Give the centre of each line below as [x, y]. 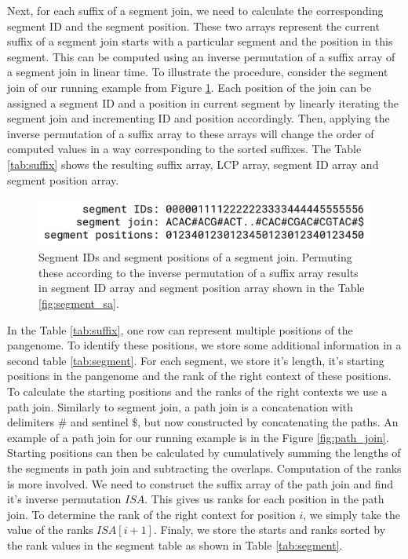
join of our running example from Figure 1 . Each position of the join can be [189, 87]
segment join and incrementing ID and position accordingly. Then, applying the [199, 118]
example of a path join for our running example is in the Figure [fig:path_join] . [198, 437]
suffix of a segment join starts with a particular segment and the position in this [200, 41]
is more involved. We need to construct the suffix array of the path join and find [200, 483]
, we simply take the [352, 514]
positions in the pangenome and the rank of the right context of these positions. [199, 376]
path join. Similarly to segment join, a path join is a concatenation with [180, 406]
